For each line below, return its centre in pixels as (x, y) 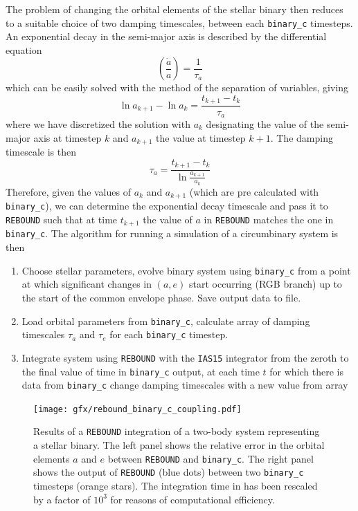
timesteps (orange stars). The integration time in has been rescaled (176, 486)
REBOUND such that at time (62, 219)
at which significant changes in (87, 284)
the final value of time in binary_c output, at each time (141, 371)
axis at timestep (68, 137)
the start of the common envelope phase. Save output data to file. (161, 297)
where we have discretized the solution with (98, 123)
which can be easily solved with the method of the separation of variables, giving (177, 87)
